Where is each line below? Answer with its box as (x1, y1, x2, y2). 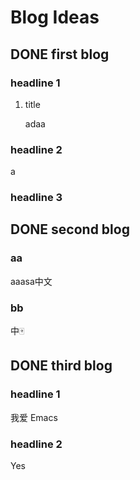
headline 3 (10, 191, 63, 205)
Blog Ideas (10, 6, 100, 29)
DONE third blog (10, 357, 113, 375)
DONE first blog (10, 46, 110, 63)
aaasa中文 (10, 275, 53, 287)
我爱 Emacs (10, 411, 58, 423)
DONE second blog (10, 221, 130, 238)
